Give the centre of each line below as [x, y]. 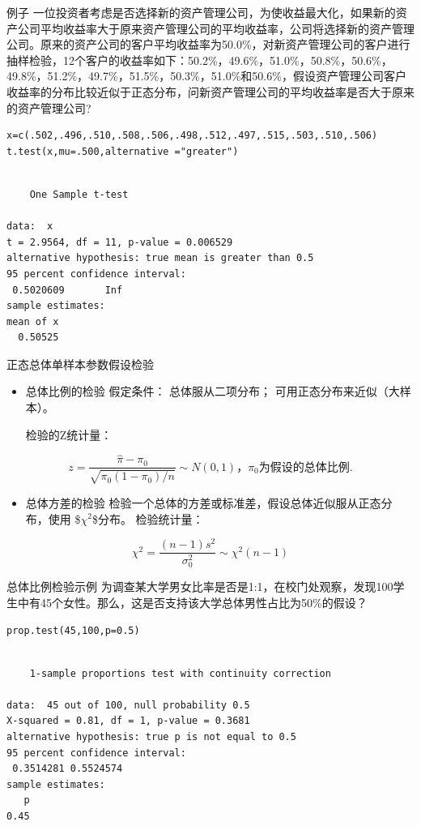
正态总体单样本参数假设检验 [80, 364]
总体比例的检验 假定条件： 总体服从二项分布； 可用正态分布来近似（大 [213, 391]
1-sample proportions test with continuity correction [180, 673]
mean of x [33, 321]
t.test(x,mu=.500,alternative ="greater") [123, 151]
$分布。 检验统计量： [148, 518]
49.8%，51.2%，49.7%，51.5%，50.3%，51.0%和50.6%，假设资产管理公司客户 [206, 76]
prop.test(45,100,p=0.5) [73, 630]
